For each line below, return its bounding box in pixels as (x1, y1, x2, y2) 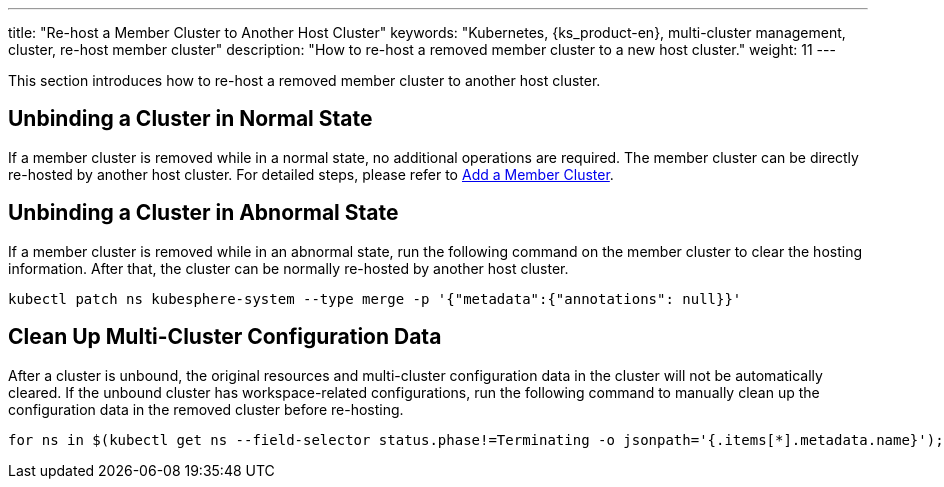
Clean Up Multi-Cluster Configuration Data (8, 324, 442, 350)
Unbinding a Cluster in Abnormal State (8, 200, 399, 226)
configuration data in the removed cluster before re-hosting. (8, 400, 404, 418)
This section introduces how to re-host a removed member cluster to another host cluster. (8, 72, 601, 89)
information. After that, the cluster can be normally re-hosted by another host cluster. (8, 259, 569, 277)
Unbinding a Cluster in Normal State (8, 106, 373, 132)
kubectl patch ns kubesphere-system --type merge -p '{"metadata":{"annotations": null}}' (8, 290, 742, 307)
